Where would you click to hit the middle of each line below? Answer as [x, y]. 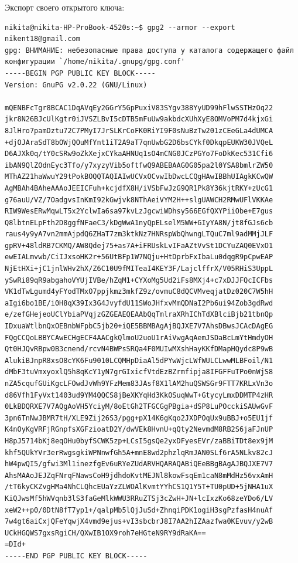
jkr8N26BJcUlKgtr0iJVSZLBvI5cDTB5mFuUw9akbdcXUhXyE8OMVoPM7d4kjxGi [139, 119]
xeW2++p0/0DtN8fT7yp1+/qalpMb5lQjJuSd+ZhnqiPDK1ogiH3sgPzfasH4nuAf [139, 510]
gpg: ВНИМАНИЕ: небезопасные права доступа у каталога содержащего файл [149, 50]
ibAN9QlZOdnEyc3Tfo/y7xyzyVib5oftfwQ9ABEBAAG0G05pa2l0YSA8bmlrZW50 [139, 165]
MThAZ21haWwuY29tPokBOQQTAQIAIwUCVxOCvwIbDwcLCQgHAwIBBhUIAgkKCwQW [139, 177]
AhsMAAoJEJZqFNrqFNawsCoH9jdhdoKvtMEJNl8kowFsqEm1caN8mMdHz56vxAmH [139, 475]
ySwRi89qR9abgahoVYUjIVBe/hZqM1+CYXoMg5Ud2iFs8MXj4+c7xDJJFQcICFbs [139, 280]
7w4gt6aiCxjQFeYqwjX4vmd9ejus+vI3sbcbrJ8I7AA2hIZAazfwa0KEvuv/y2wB [139, 522]
